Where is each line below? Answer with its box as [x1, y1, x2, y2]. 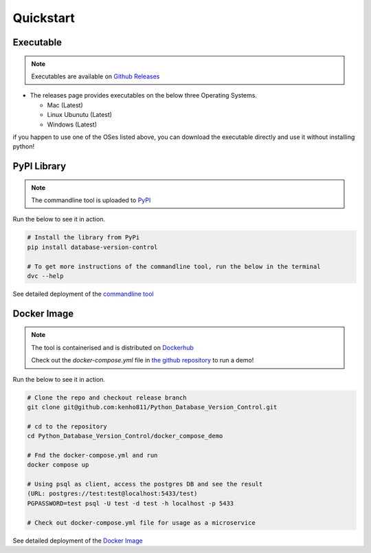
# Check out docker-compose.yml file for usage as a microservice [27, 519, 256, 526]
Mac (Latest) [47, 100, 84, 109]
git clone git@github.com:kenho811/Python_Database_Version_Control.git [27, 403, 278, 411]
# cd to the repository [27, 422, 108, 430]
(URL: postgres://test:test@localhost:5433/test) [27, 490, 198, 498]
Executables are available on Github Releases [31, 72, 160, 80]
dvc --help [27, 272, 64, 280]
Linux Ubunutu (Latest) [47, 111, 113, 119]
